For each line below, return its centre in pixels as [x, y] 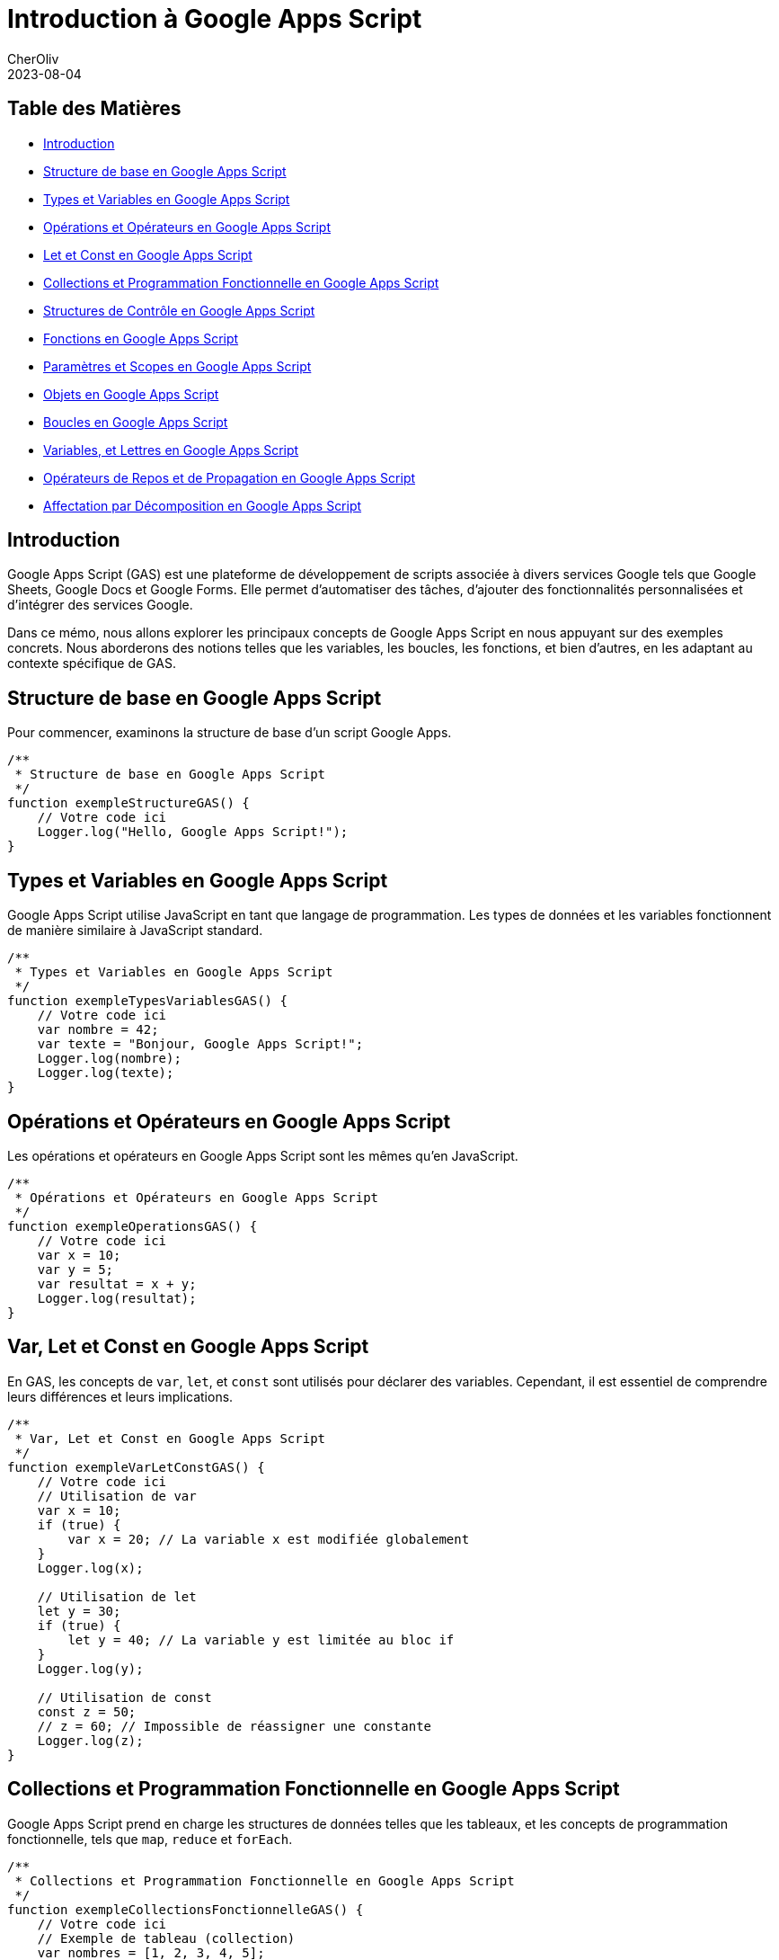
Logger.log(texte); [106, 1073]
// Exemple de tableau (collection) [166, 1938]
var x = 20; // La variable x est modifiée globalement [269, 1539]
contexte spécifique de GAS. [92, 664]
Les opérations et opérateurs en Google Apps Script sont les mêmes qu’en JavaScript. [263, 1155]
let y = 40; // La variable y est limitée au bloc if [261, 1639]
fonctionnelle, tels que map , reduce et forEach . [150, 1839]
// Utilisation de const [124, 1697]
